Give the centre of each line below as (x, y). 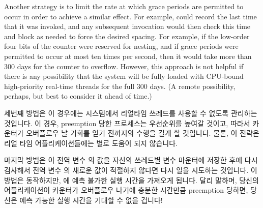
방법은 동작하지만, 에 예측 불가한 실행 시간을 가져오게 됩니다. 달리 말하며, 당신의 (131, 180)
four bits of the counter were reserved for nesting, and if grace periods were (121, 46)
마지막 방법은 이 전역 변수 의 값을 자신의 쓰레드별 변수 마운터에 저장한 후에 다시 (131, 160)
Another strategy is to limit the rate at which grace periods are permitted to (124, 6)
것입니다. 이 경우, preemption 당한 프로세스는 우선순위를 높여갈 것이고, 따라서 (127, 123)
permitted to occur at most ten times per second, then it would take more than (128, 56)
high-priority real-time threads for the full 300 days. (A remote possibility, (120, 86)
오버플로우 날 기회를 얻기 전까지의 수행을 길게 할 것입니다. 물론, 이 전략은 (143, 133)
